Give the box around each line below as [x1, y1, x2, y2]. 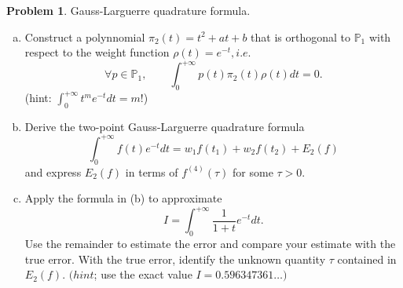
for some [233, 163, 273, 180]
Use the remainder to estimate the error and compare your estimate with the [24, 235, 396, 252]
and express [24, 163, 82, 180]
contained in [337, 250, 397, 267]
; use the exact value [93, 266, 192, 283]
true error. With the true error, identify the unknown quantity [24, 250, 326, 267]
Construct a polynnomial [24, 28, 145, 45]
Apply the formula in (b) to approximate [24, 190, 222, 206]
